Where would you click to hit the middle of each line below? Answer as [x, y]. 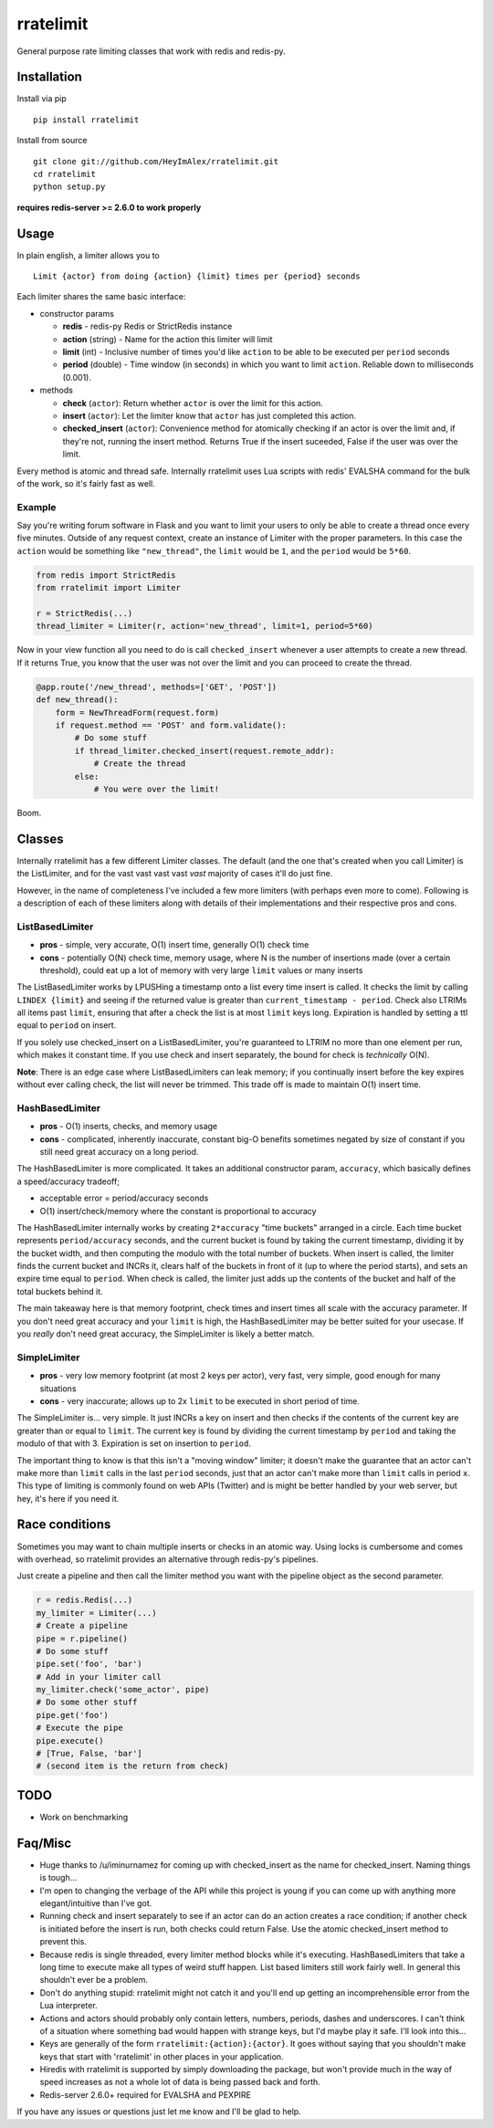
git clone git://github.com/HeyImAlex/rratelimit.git [156, 161]
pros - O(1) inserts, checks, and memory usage [129, 1127]
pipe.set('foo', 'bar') [89, 1664]
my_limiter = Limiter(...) [96, 1613]
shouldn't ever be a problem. [94, 1980]
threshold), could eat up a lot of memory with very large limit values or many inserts [201, 970]
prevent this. [63, 1942]
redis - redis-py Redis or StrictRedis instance [147, 326]
